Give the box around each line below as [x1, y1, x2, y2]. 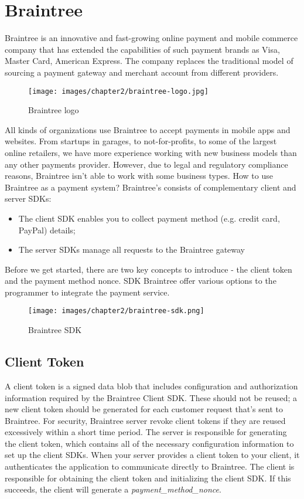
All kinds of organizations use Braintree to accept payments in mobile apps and [5, 123, 291, 135]
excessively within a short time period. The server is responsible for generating [5, 426, 287, 438]
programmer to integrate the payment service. [5, 286, 170, 298]
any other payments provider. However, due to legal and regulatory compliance [5, 158, 288, 170]
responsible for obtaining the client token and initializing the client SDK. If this [5, 471, 291, 484]
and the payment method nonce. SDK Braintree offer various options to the [5, 274, 276, 287]
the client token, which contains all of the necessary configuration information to [5, 437, 294, 449]
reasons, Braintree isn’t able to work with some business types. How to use [5, 169, 273, 182]
